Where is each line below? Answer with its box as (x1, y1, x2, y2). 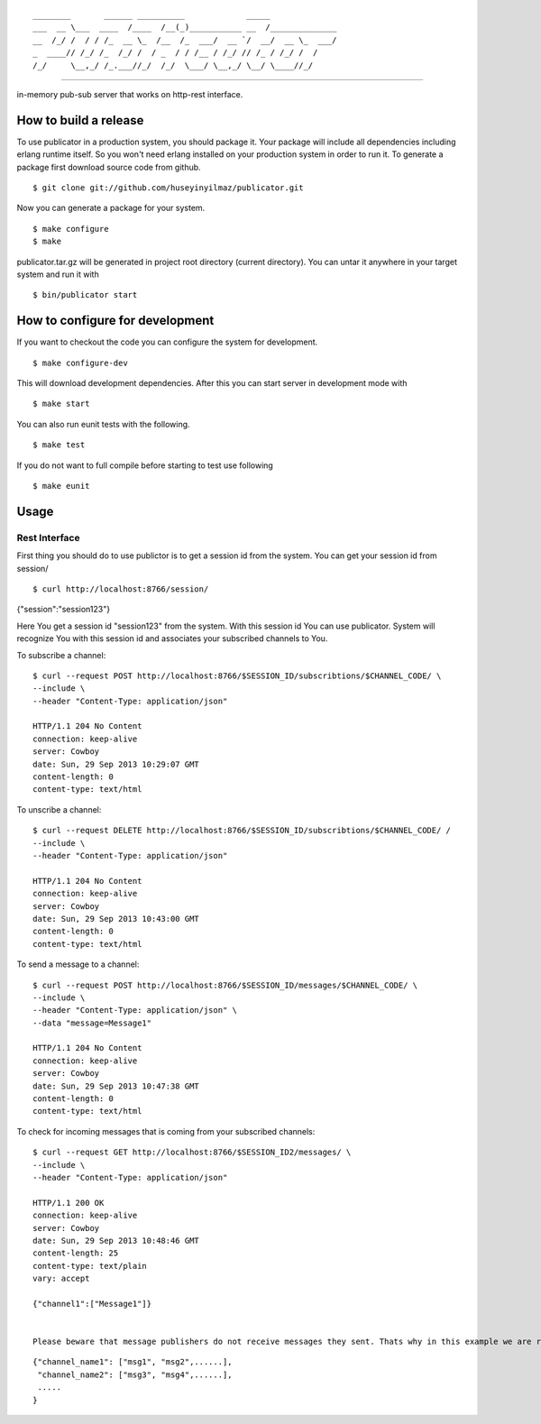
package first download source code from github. (16, 161, 202, 172)
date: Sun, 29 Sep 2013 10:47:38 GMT (32, 1080, 200, 1091)
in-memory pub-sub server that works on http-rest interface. (16, 88, 243, 99)
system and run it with (16, 269, 99, 280)
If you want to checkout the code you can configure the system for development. (16, 336, 318, 347)
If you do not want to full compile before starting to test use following (16, 460, 274, 471)
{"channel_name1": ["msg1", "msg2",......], (32, 1357, 234, 1367)
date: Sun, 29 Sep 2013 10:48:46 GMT (32, 1236, 200, 1245)
